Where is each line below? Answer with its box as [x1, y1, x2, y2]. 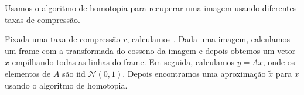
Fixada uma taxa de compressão [5, 33, 121, 45]
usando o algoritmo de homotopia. [5, 79, 128, 91]
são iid [62, 67, 86, 79]
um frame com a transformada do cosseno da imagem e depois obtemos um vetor [5, 44, 296, 56]
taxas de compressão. [5, 13, 80, 25]
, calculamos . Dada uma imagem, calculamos [127, 33, 290, 45]
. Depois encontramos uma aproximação [122, 67, 266, 79]
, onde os [262, 56, 295, 68]
